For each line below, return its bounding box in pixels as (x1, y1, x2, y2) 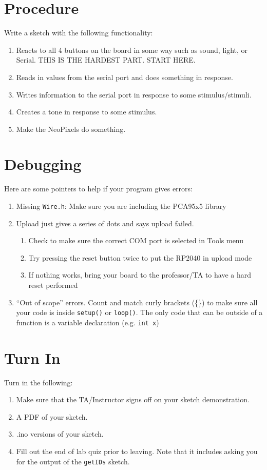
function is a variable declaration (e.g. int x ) (16, 317, 159, 327)
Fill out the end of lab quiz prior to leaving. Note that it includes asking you (16, 446, 258, 457)
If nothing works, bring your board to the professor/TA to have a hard (28, 269, 251, 280)
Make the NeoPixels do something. (16, 123, 126, 134)
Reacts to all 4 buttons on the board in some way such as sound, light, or (16, 44, 248, 55)
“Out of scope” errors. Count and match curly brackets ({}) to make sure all (16, 297, 258, 307)
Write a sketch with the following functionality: (4, 27, 153, 38)
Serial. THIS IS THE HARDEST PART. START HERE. (16, 54, 196, 65)
